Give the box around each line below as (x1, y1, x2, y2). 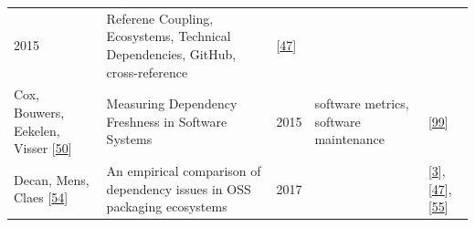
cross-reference (106, 62, 188, 81)
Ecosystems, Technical (106, 26, 231, 46)
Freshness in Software (106, 111, 227, 130)
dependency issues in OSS (106, 179, 251, 198)
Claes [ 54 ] (14, 188, 69, 207)
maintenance (314, 129, 385, 149)
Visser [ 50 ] (14, 139, 72, 158)
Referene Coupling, (106, 8, 214, 27)
